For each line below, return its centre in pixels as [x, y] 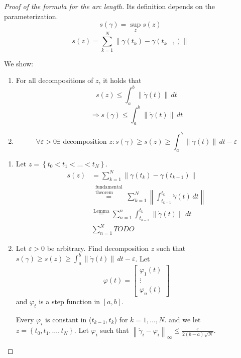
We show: [19, 63]
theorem [104, 193]
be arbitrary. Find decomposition [98, 248]
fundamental [109, 187]
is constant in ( [69, 319]
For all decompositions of [54, 80]
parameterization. [31, 16]
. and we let [183, 319]
